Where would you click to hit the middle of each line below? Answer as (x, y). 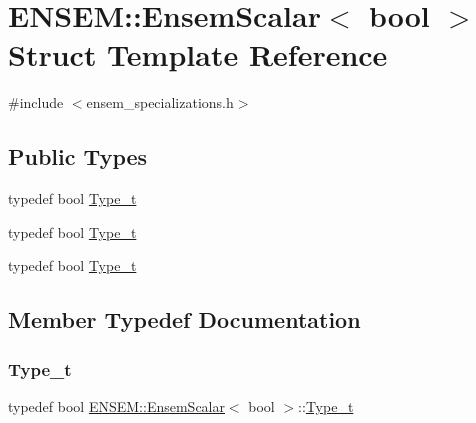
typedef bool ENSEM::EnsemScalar (116, 405)
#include (36, 102)
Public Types (78, 156)
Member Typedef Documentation (184, 319)
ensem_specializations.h (160, 102)
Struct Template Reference (198, 54)
